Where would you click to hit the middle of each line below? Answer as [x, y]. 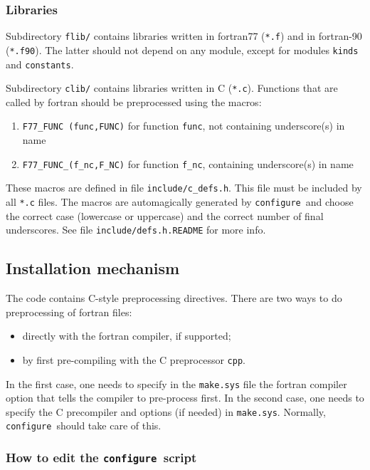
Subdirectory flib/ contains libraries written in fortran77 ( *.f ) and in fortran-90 [184, 36]
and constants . [40, 64]
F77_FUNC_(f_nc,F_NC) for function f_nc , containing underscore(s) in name [188, 163]
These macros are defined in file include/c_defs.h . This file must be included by [184, 188]
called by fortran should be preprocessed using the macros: [134, 101]
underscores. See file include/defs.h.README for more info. [136, 230]
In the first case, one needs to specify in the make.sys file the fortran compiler [176, 383]
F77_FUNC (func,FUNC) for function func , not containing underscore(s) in [184, 126]
